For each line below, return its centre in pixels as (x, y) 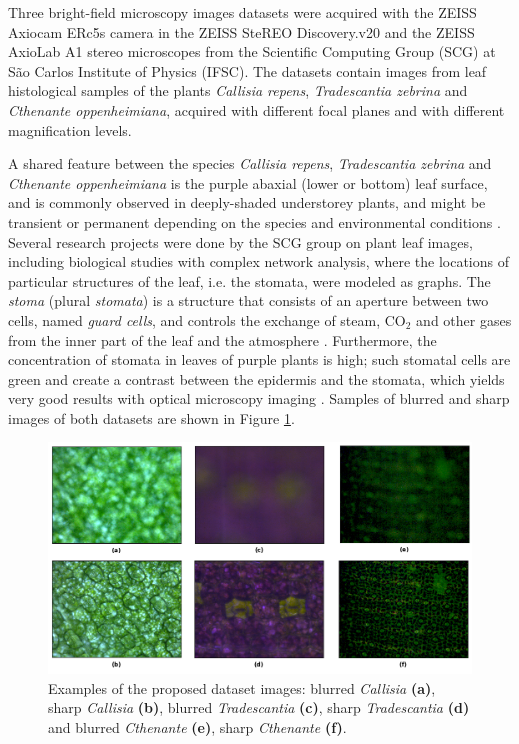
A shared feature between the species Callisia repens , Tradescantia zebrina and (250, 163)
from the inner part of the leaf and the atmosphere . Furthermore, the (222, 339)
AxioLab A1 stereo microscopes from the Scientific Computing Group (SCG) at (252, 51)
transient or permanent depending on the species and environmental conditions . (254, 221)
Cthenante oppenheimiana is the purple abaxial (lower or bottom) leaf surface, (248, 182)
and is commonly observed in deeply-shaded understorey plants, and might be (247, 202)
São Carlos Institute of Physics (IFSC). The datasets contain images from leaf (247, 70)
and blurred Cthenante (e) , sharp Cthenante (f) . (197, 726)
